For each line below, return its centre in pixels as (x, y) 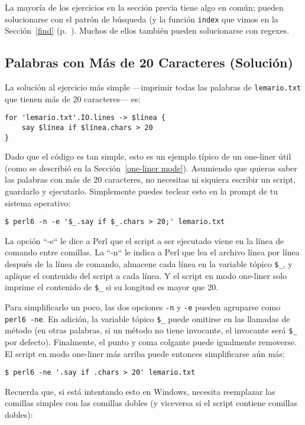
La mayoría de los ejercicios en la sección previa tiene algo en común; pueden (144, 7)
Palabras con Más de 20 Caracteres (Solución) (149, 62)
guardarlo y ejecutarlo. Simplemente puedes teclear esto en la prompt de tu (141, 191)
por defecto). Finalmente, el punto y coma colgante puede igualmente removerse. (151, 341)
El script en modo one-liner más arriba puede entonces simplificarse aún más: (145, 353)
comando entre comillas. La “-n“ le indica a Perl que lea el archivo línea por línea (152, 252)
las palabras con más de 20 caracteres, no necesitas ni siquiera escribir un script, (150, 179)
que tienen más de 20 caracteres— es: (73, 98)
